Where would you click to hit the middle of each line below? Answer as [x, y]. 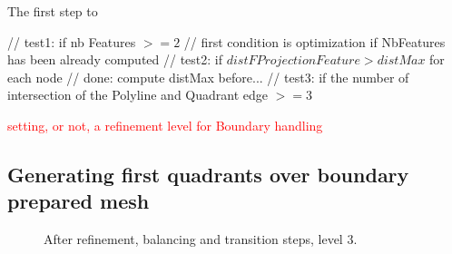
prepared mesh [79, 201]
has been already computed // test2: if [115, 59]
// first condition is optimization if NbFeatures [314, 41]
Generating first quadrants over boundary [208, 174]
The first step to [53, 11]
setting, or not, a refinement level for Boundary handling [165, 125]
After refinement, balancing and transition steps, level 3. [201, 239]
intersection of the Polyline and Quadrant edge [138, 95]
